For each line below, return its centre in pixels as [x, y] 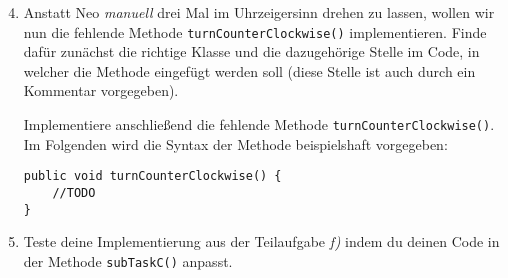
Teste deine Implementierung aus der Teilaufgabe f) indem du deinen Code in [261, 241]
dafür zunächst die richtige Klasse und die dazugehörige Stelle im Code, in [251, 51]
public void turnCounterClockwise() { [152, 176]
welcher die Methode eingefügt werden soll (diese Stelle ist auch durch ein [249, 70]
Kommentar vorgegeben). [101, 90]
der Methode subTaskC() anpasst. [128, 260]
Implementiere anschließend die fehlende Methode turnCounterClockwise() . [259, 124]
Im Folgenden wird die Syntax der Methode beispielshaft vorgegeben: [235, 143]
